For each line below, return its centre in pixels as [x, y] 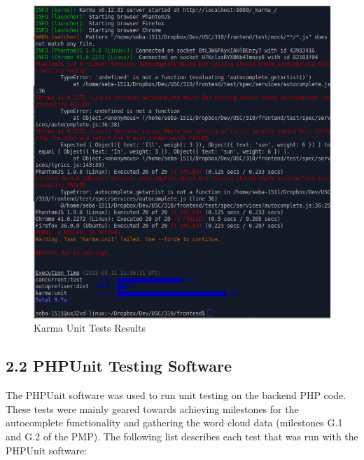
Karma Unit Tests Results [90, 328]
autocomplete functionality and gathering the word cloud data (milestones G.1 [174, 422]
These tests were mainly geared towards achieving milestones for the [152, 408]
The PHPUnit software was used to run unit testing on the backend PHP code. [176, 395]
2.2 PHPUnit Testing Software [119, 366]
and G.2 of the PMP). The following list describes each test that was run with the [182, 436]
